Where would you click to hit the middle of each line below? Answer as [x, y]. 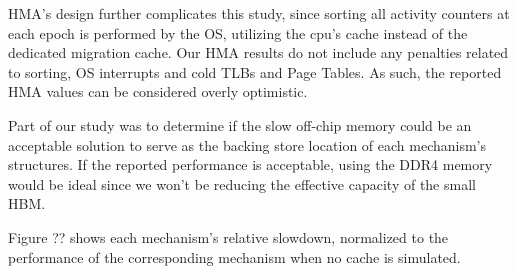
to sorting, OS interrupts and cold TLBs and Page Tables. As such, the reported [255, 71]
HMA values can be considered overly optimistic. [158, 91]
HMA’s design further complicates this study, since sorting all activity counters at [259, 13]
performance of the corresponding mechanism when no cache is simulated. [234, 256]
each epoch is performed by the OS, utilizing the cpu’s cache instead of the [238, 32]
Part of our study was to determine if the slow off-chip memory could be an [240, 124]
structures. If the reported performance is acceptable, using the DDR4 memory [250, 164]
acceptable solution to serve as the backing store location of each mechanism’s [247, 144]
